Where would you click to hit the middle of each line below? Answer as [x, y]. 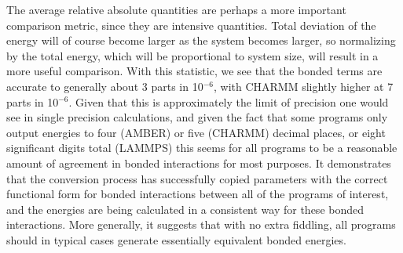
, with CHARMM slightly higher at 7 [303, 86]
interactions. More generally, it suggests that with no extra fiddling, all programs [201, 224]
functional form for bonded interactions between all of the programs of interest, [198, 194]
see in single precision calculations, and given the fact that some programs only [197, 117]
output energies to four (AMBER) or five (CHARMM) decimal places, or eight [196, 132]
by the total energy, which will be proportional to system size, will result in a [192, 55]
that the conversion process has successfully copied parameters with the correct [197, 178]
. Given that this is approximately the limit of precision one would [229, 101]
